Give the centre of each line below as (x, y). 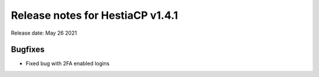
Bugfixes (28, 50)
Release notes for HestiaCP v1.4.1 (95, 15)
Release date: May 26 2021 (44, 33)
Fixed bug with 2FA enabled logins (68, 63)
